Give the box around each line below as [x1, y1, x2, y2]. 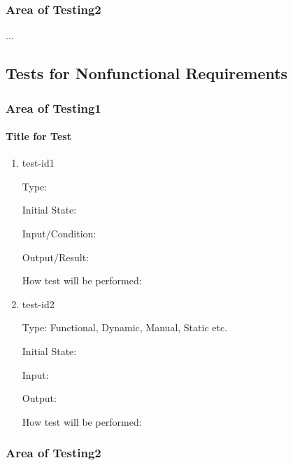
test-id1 [22, 155, 55, 170]
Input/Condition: [22, 226, 97, 241]
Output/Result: [22, 249, 89, 264]
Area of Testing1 [6, 99, 101, 116]
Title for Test [6, 129, 71, 144]
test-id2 [22, 296, 55, 311]
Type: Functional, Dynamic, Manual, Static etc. [22, 320, 228, 335]
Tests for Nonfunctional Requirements [6, 62, 288, 84]
